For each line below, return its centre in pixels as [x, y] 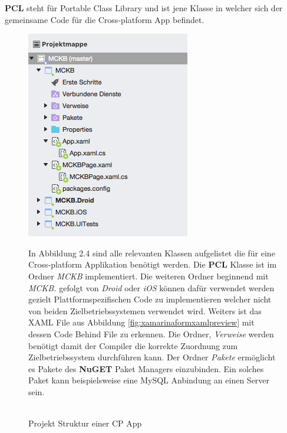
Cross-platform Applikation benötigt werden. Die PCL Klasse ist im [153, 264]
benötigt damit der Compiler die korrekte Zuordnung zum [133, 345]
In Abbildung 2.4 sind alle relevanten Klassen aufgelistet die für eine [152, 253]
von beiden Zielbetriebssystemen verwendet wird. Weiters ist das [145, 310]
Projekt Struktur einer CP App [85, 423]
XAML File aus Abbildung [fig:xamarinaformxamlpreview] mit [141, 322]
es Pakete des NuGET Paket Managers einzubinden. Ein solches [146, 368]
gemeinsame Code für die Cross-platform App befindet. [105, 19]
